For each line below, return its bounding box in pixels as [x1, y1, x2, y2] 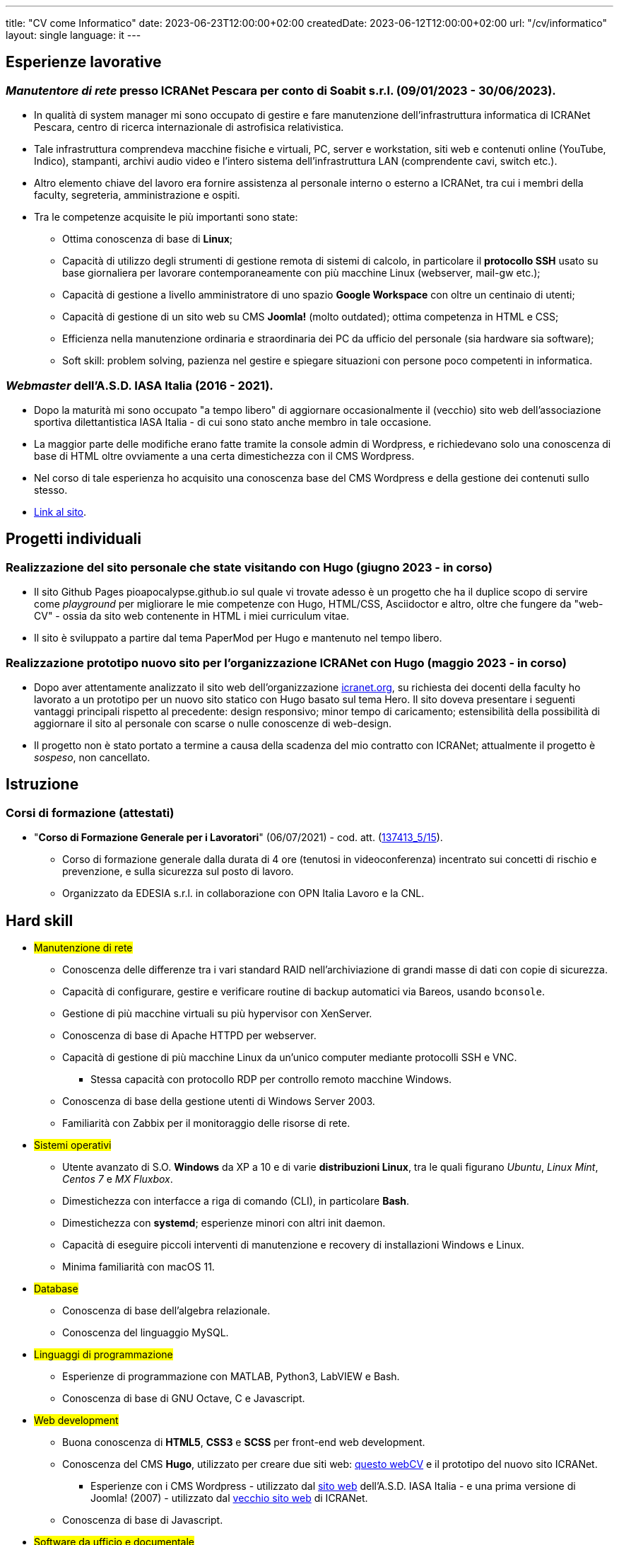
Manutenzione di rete [34, 942, 133, 954]
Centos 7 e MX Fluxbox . [62, 1173, 173, 1185]
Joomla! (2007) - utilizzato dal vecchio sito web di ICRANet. [90, 1492, 368, 1504]
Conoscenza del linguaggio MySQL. [62, 1326, 229, 1338]
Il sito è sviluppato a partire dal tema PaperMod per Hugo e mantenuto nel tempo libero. [34, 632, 442, 644]
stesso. [34, 483, 68, 496]
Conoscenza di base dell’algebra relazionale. [62, 1304, 271, 1317]
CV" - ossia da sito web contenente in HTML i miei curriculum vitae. [34, 610, 350, 623]
